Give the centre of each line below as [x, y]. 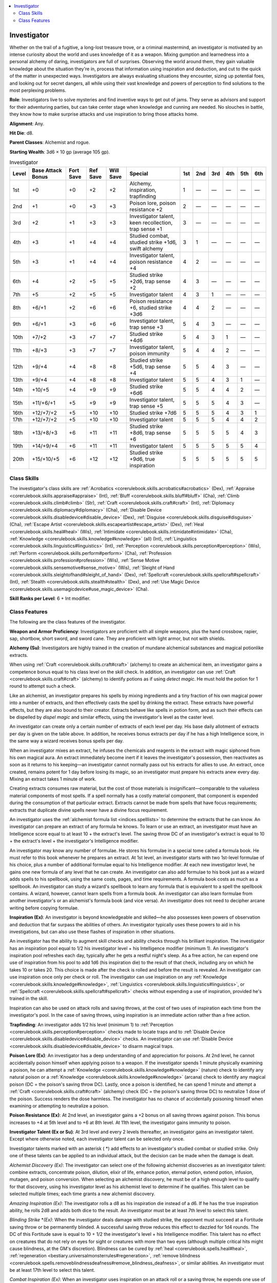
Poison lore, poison [153, 203]
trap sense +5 [146, 406]
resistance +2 [146, 209]
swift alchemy [146, 248]
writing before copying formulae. [44, 908]
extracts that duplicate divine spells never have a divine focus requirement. [89, 810]
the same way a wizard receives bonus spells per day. [67, 741]
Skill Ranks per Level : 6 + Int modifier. [50, 598]
